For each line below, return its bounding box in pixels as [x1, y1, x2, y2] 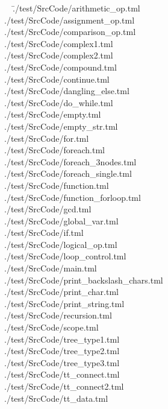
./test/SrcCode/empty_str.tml [4, 119, 118, 132]
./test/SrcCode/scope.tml [4, 321, 99, 334]
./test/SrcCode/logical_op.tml [4, 238, 117, 250]
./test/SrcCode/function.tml [4, 179, 109, 191]
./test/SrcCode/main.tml [4, 262, 97, 274]
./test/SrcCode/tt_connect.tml [4, 368, 120, 381]
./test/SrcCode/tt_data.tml [4, 392, 108, 404]
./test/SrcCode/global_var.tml [4, 214, 119, 227]
